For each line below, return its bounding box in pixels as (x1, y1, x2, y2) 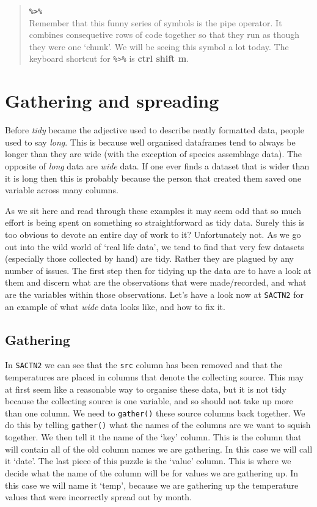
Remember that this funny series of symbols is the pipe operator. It (29, 16, 282, 29)
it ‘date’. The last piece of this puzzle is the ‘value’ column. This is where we (5, 454, 291, 467)
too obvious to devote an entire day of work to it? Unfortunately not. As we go (5, 228, 301, 240)
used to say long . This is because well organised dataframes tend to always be (5, 135, 296, 148)
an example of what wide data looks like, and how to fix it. (5, 300, 225, 313)
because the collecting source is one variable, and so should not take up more (5, 394, 293, 407)
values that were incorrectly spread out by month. (5, 490, 192, 503)
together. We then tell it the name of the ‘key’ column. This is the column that (5, 431, 302, 443)
